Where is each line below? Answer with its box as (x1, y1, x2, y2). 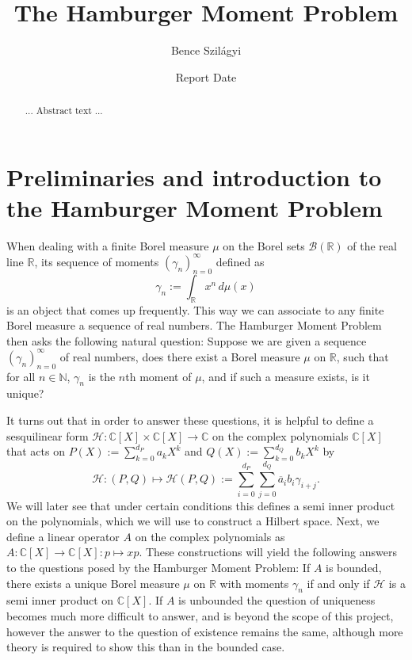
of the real (347, 237, 397, 254)
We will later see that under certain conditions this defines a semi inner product (6, 497, 395, 513)
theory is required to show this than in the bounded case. (6, 639, 285, 655)
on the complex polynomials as (135, 528, 285, 544)
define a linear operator (6, 528, 120, 544)
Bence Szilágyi (170, 42, 242, 59)
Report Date (175, 68, 237, 85)
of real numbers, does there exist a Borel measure (59, 348, 300, 364)
